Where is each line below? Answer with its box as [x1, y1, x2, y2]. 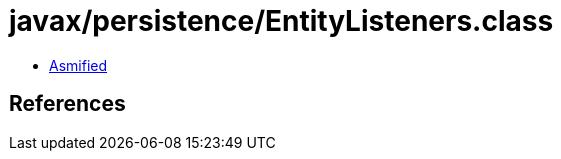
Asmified [49, 56, 108, 74]
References [9, 91, 126, 117]
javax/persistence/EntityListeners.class [9, 4, 554, 38]
